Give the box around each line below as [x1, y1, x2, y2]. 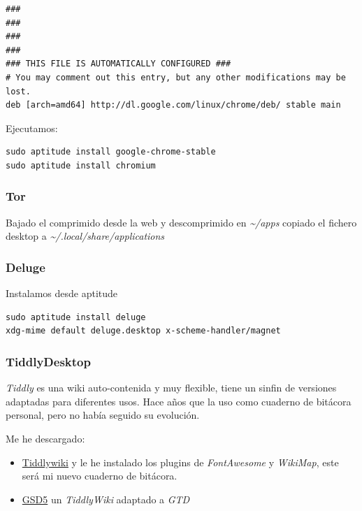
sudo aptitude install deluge [6, 312, 146, 322]
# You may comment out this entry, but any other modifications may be [6, 72, 346, 82]
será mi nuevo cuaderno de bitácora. [22, 468, 178, 483]
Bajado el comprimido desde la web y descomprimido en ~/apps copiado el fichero [6, 215, 357, 229]
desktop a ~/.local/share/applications [6, 229, 165, 243]
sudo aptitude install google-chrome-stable [6, 147, 216, 157]
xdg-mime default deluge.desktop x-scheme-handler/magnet [6, 326, 281, 336]
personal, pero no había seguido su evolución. [6, 408, 200, 422]
